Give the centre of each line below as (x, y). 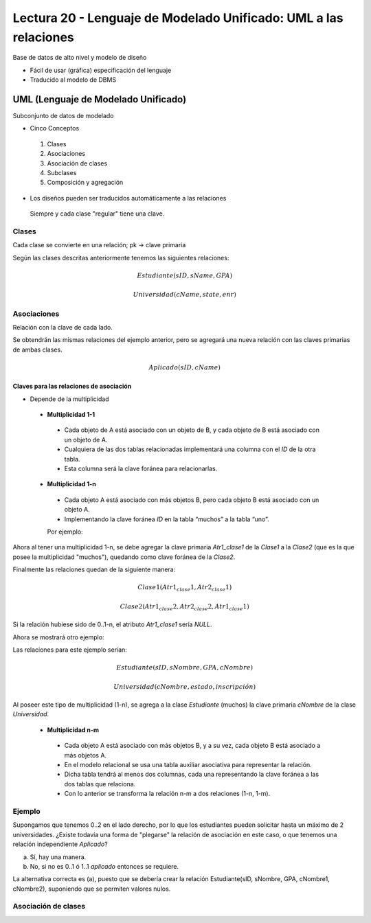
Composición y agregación (85, 183)
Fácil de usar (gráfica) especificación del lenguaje (101, 70)
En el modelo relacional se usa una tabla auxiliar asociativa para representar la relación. (188, 765)
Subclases (62, 172)
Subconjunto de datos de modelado (63, 116)
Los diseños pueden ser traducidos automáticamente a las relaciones (128, 198)
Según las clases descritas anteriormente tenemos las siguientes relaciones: (121, 258)
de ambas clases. (37, 350)
